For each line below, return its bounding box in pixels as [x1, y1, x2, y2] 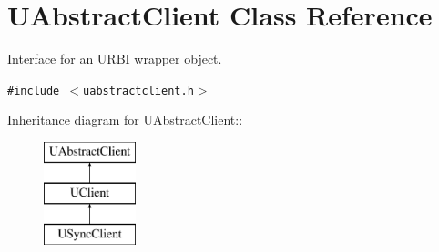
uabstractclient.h [83, 84, 194, 97]
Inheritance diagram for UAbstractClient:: [7, 110, 243, 129]
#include [7, 84, 60, 97]
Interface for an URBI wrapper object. [7, 49, 222, 68]
